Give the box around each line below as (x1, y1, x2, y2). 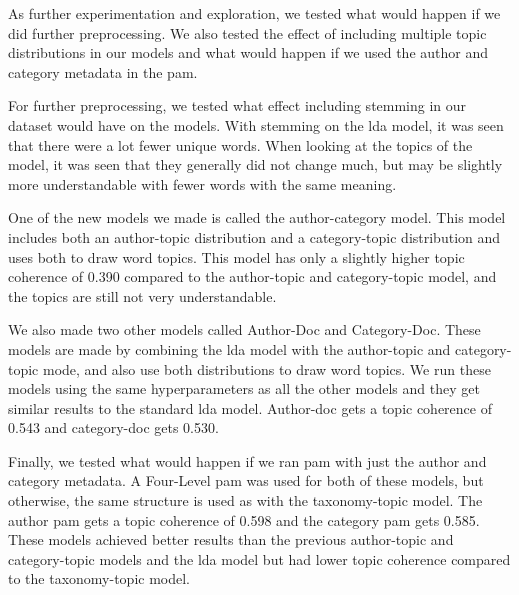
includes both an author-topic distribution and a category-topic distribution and (8, 226, 501, 247)
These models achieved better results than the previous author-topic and (8, 529, 454, 550)
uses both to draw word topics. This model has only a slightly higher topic (8, 246, 465, 267)
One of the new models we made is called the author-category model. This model (8, 207, 506, 228)
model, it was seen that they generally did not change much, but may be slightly (8, 154, 503, 175)
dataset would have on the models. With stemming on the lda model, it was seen (8, 114, 504, 135)
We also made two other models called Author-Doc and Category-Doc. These (8, 319, 481, 340)
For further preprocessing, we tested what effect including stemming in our (8, 95, 467, 116)
